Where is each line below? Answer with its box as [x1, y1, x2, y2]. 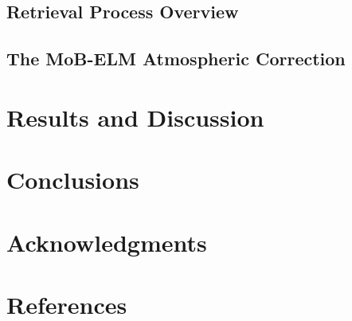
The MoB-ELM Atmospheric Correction [6, 46, 346, 71]
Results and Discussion [6, 100, 264, 133]
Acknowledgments [6, 225, 207, 258]
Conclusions [6, 163, 139, 196]
